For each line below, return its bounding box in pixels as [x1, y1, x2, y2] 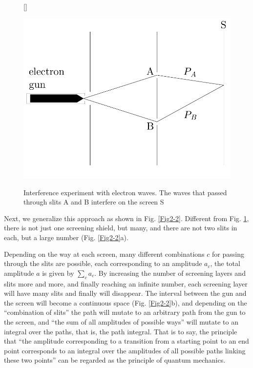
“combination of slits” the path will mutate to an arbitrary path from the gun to [4, 307, 246, 317]
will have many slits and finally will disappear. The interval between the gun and [4, 288, 247, 298]
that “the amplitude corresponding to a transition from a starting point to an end [4, 336, 249, 346]
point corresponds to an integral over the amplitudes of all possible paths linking [4, 345, 246, 355]
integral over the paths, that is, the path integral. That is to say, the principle [4, 326, 237, 336]
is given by [42, 267, 74, 278]
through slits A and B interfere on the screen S [23, 197, 164, 207]
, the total [210, 258, 240, 268]
